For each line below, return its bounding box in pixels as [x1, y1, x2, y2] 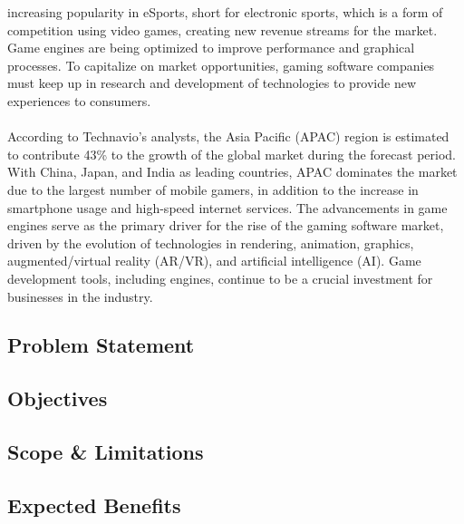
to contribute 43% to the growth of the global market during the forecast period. [7, 144, 456, 163]
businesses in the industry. [7, 286, 153, 306]
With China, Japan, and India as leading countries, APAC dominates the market [7, 162, 458, 181]
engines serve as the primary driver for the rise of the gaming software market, [7, 216, 444, 235]
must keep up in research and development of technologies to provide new [7, 73, 417, 92]
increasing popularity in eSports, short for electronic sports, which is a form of [7, 3, 443, 21]
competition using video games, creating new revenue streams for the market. [7, 20, 438, 39]
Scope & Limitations [7, 438, 204, 466]
